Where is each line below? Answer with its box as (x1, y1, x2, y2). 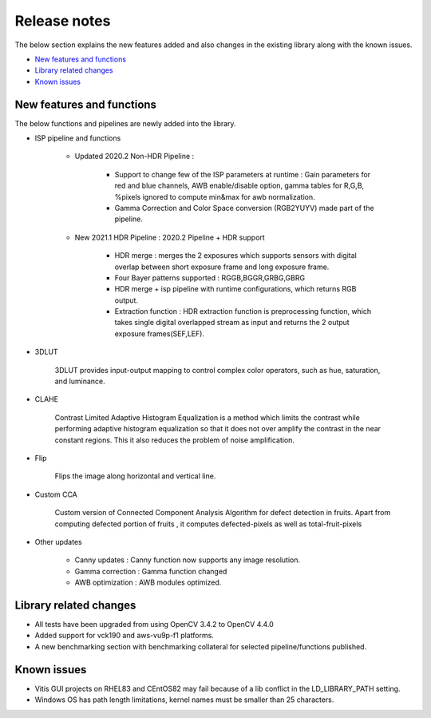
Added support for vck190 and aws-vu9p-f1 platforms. (34, 631, 215, 641)
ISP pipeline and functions (34, 133, 121, 143)
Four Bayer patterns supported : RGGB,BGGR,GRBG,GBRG (114, 272, 306, 283)
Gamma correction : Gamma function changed (74, 566, 227, 576)
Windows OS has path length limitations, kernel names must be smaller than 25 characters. (34, 695, 334, 704)
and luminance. (54, 376, 105, 387)
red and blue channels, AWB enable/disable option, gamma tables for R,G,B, (114, 180, 365, 191)
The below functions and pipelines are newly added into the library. (14, 118, 236, 128)
